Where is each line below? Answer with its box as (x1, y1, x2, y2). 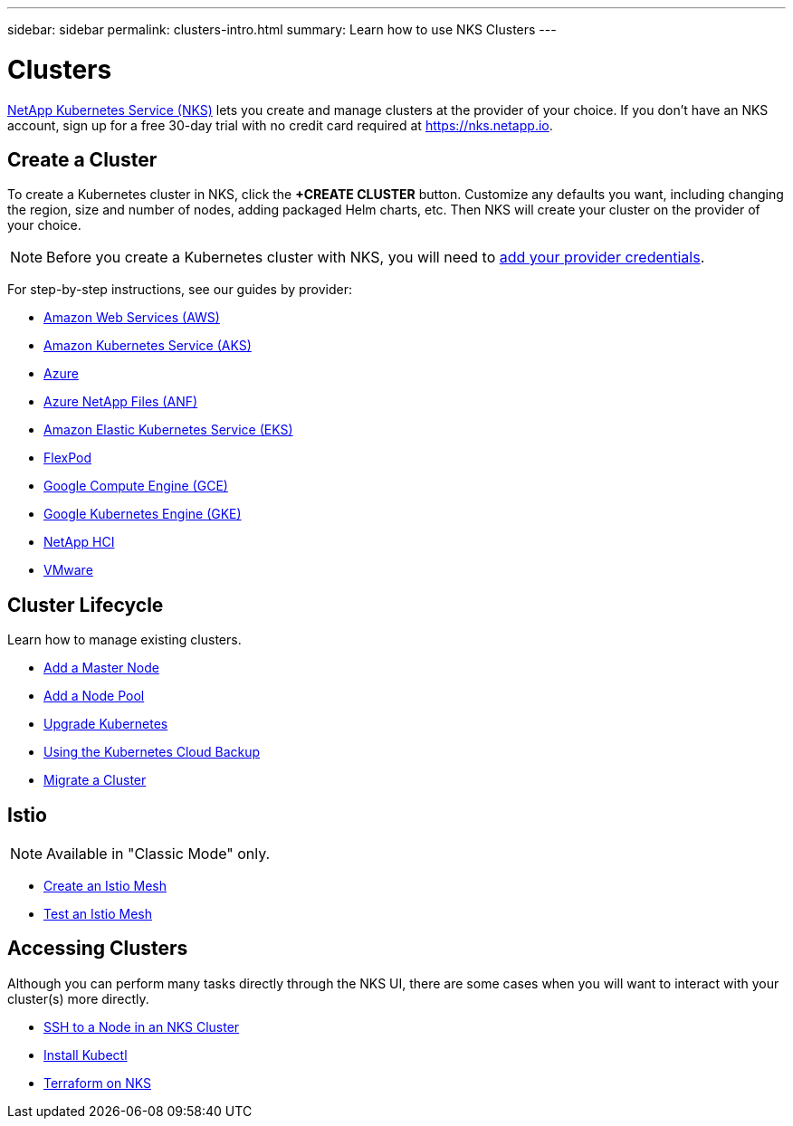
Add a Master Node (43, 660, 159, 676)
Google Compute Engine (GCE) (43, 478, 228, 494)
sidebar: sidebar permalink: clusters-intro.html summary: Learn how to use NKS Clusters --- (7, 22, 557, 37)
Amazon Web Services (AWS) (43, 310, 220, 326)
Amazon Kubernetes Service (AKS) (43, 338, 252, 354)
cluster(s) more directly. (7, 990, 149, 1007)
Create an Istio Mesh (43, 878, 167, 894)
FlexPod (43, 450, 91, 466)
